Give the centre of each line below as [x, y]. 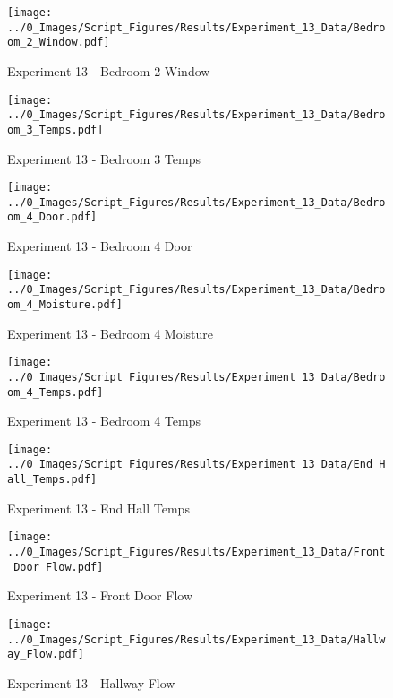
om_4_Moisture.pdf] [65, 305]
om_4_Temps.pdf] [56, 392]
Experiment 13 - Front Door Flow [100, 595]
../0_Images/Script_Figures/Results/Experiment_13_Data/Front [196, 552]
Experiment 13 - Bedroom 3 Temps [104, 158]
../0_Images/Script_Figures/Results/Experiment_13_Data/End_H [196, 465]
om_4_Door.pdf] [52, 217]
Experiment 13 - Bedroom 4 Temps [104, 421]
